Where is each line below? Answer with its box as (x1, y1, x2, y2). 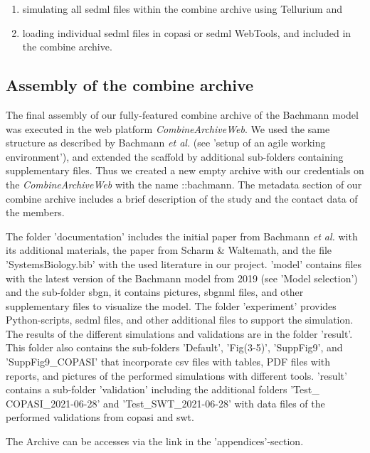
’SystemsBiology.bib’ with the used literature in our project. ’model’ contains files (6, 256, 362, 271)
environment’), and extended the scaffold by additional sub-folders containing (6, 149, 344, 164)
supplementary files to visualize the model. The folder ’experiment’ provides (6, 298, 337, 313)
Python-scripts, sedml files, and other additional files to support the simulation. (6, 312, 354, 327)
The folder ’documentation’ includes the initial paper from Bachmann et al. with (6, 228, 358, 243)
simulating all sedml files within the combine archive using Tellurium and (22, 1, 343, 16)
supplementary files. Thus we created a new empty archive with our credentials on (6, 163, 364, 178)
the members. (6, 205, 65, 220)
